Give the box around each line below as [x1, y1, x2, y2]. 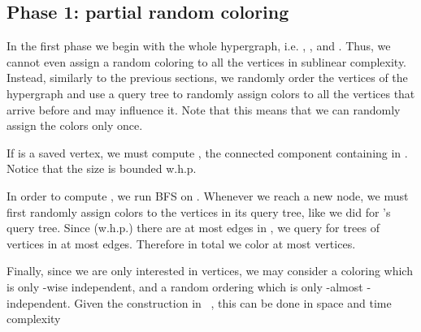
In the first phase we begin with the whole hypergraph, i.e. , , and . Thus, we [7, 37, 391, 54]
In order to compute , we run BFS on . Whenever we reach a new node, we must [7, 187, 409, 204]
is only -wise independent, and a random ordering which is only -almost [7, 278, 363, 295]
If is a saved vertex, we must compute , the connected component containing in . [7, 144, 408, 161]
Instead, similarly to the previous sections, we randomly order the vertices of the [7, 69, 408, 86]
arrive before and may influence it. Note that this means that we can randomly [7, 101, 401, 118]
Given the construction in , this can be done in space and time [74, 294, 392, 311]
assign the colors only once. [7, 117, 143, 134]
